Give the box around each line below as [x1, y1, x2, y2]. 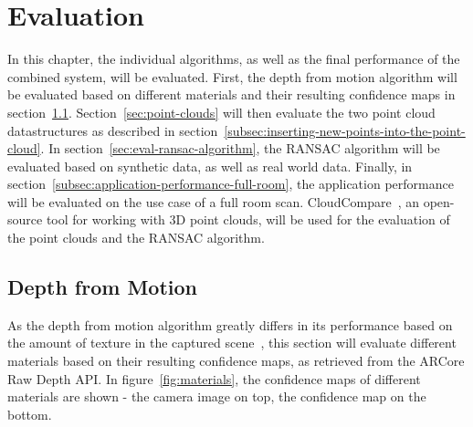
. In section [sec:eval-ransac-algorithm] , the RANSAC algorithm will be [40, 139, 440, 158]
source [7, 210, 43, 229]
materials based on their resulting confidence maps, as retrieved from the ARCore [7, 351, 465, 370]
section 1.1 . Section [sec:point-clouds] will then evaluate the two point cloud [7, 102, 436, 121]
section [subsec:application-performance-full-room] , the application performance [7, 174, 454, 193]
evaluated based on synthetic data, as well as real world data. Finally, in [7, 156, 413, 175]
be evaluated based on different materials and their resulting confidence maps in [7, 85, 456, 104]
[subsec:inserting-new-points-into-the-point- [224, 120, 466, 140]
